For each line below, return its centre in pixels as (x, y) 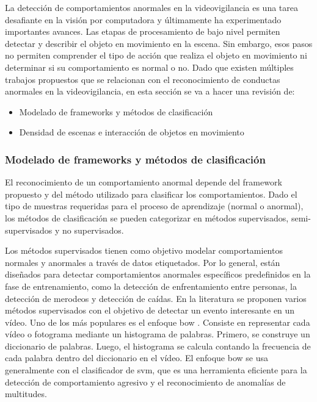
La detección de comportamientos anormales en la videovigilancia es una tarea (152, 7)
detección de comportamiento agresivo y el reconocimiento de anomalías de (145, 382)
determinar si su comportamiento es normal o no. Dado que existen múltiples (149, 67)
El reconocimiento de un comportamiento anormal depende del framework (144, 182)
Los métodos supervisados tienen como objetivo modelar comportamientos (144, 250)
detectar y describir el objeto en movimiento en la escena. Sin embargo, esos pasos (159, 43)
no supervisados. (93, 230)
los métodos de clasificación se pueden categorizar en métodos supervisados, (147, 217)
